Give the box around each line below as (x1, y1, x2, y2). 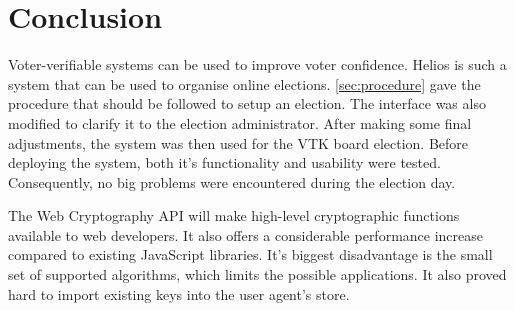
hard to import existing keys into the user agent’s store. (8, 283, 350, 304)
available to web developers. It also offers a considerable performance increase (8, 224, 484, 245)
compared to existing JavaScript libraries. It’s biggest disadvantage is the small (8, 244, 493, 265)
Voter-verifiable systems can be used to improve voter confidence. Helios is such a (8, 54, 507, 75)
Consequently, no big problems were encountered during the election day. (8, 171, 456, 192)
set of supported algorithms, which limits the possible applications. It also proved (8, 264, 507, 285)
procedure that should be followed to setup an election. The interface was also (8, 93, 486, 114)
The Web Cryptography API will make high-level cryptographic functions (8, 205, 460, 226)
